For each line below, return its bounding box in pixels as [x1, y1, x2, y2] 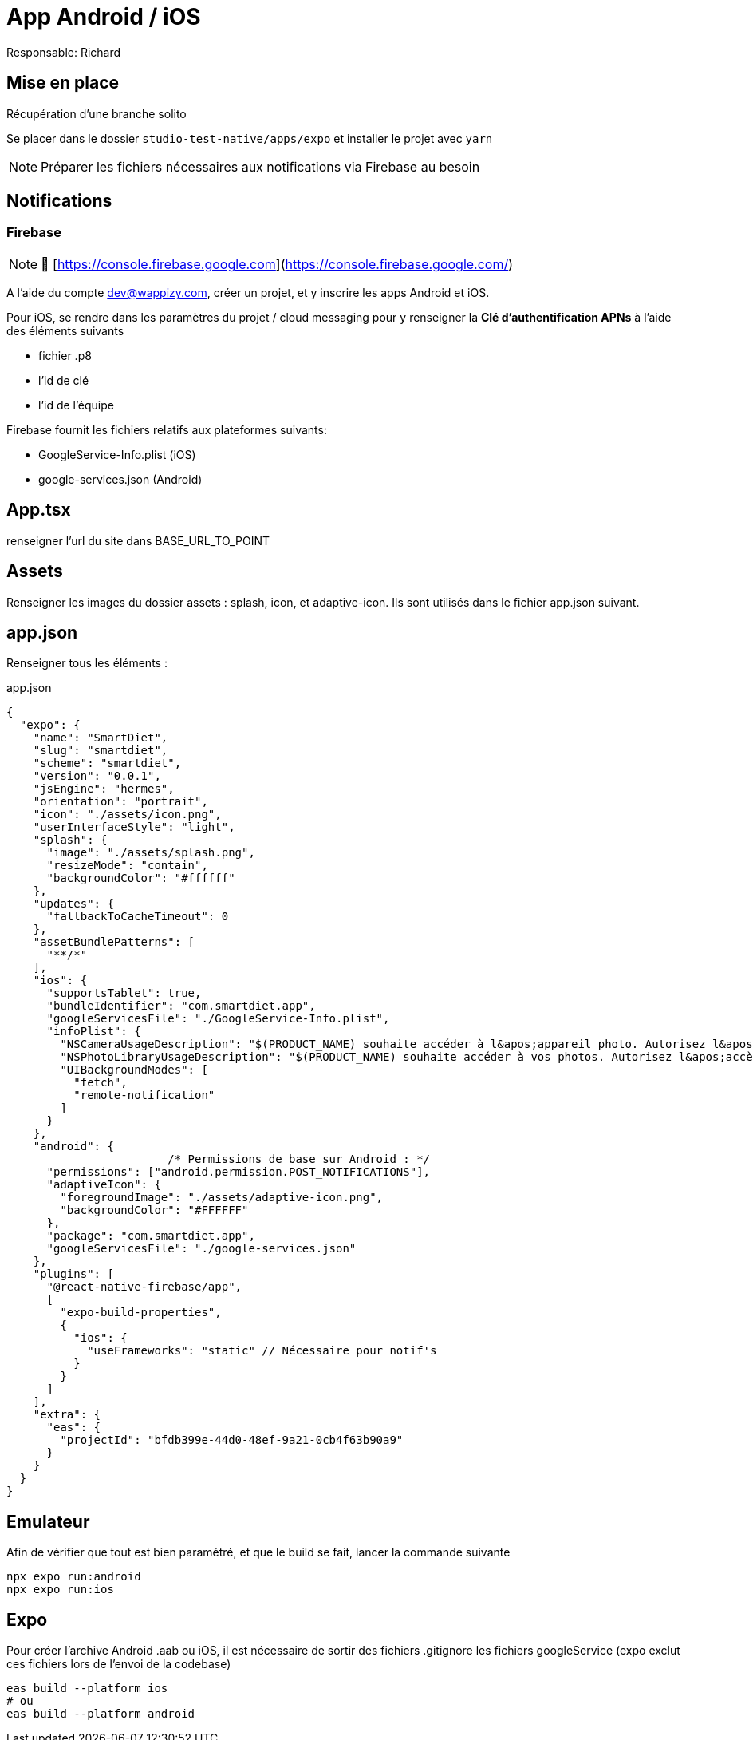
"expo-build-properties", [60, 1306, 222, 1319]
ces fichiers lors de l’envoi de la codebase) [6, 1657, 231, 1671]
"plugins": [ [33, 1267, 114, 1281]
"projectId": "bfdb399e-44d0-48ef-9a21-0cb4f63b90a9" [60, 1434, 404, 1447]
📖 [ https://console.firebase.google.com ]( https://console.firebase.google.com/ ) [41, 255, 514, 272]
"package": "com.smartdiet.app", [46, 1229, 255, 1243]
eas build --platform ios [6, 1682, 168, 1695]
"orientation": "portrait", [33, 795, 208, 809]
